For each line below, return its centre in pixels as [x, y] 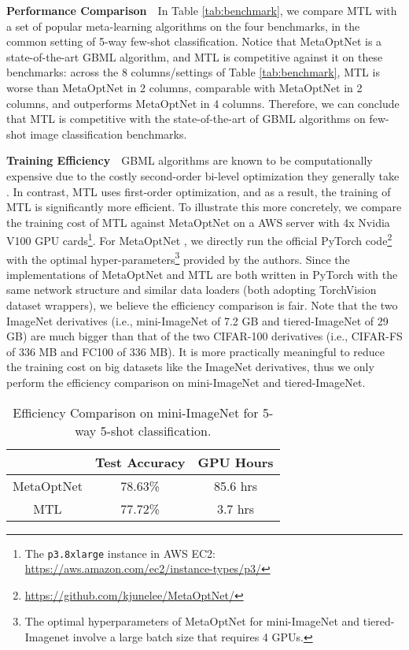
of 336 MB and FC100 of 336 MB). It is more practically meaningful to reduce [196, 351]
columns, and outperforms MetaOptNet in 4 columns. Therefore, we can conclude [203, 103]
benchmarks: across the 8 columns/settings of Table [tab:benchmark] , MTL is [193, 72]
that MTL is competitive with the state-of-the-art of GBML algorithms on [186, 119]
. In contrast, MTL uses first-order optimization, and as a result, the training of [199, 191]
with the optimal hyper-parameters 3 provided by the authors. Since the [178, 258]
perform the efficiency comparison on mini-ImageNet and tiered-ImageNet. [186, 382]
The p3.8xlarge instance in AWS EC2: [120, 553]
